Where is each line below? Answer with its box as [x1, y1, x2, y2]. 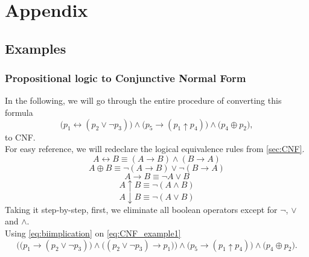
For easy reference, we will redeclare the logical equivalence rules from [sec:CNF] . [5, 142, 305, 155]
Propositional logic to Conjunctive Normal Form [5, 71, 246, 86]
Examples [5, 39, 66, 57]
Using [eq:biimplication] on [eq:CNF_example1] [5, 226, 181, 239]
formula [5, 106, 33, 118]
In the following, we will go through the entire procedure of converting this [5, 94, 282, 107]
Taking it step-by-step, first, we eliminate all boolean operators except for [5, 203, 278, 215]
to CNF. [5, 130, 36, 143]
